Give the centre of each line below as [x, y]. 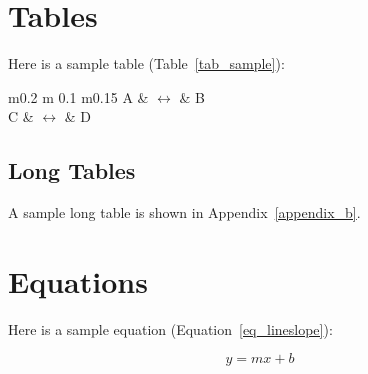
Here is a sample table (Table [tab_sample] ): [146, 63]
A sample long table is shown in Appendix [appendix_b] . [184, 212]
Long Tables [72, 170]
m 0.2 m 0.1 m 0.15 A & [78, 96]
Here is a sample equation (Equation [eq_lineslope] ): [170, 328]
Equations [78, 280]
